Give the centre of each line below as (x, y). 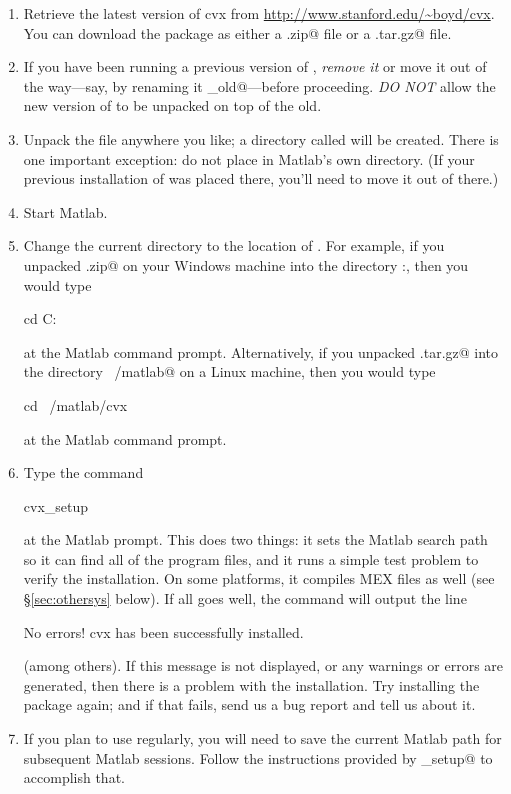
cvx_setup (56, 505)
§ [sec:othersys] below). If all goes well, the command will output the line (245, 598)
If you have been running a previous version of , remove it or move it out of (255, 66)
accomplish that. (74, 777)
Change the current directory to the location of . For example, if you (234, 245)
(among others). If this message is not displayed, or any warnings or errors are (263, 665)
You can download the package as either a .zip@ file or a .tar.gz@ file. (237, 32)
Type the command (83, 472)
